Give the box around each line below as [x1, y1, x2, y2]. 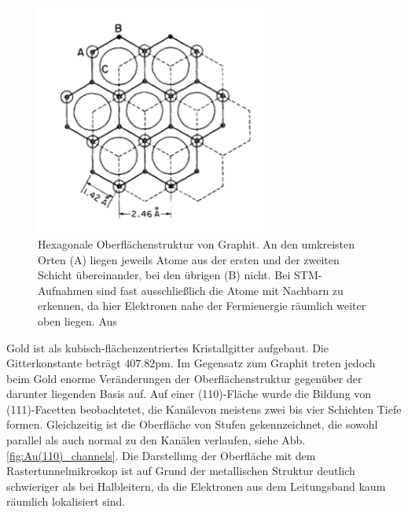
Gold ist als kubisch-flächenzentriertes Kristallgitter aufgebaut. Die [6, 339, 329, 355]
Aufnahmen [38, 282, 94, 298]
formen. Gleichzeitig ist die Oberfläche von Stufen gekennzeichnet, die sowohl [6, 416, 378, 433]
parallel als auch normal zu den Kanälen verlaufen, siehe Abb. [6, 432, 306, 448]
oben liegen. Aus [38, 312, 117, 329]
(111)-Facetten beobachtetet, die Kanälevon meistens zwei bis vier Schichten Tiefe [6, 400, 402, 417]
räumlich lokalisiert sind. [6, 493, 126, 510]
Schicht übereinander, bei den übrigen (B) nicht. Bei [38, 267, 291, 283]
